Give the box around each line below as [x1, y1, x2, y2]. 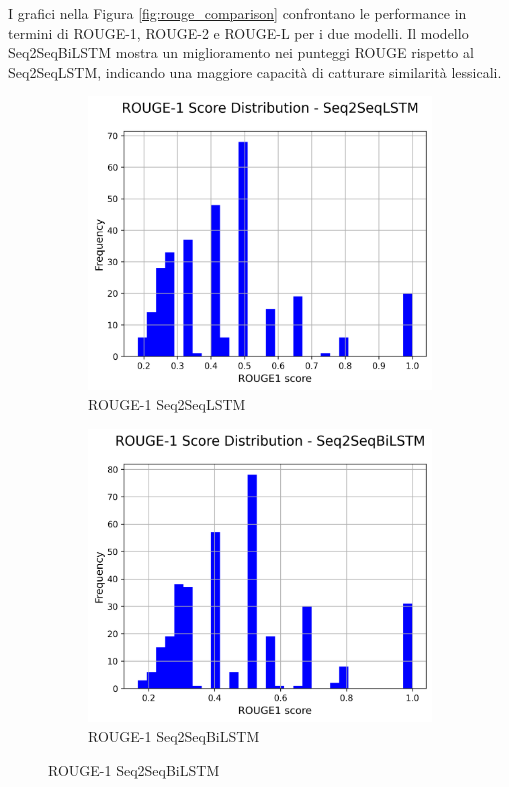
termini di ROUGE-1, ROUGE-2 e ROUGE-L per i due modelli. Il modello [8, 22, 469, 43]
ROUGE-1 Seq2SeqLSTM [88, 393, 246, 414]
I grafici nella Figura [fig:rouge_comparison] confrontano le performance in [8, 3, 467, 23]
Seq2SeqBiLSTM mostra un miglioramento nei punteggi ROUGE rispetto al [8, 42, 474, 63]
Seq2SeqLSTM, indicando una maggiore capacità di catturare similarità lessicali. [8, 61, 502, 82]
